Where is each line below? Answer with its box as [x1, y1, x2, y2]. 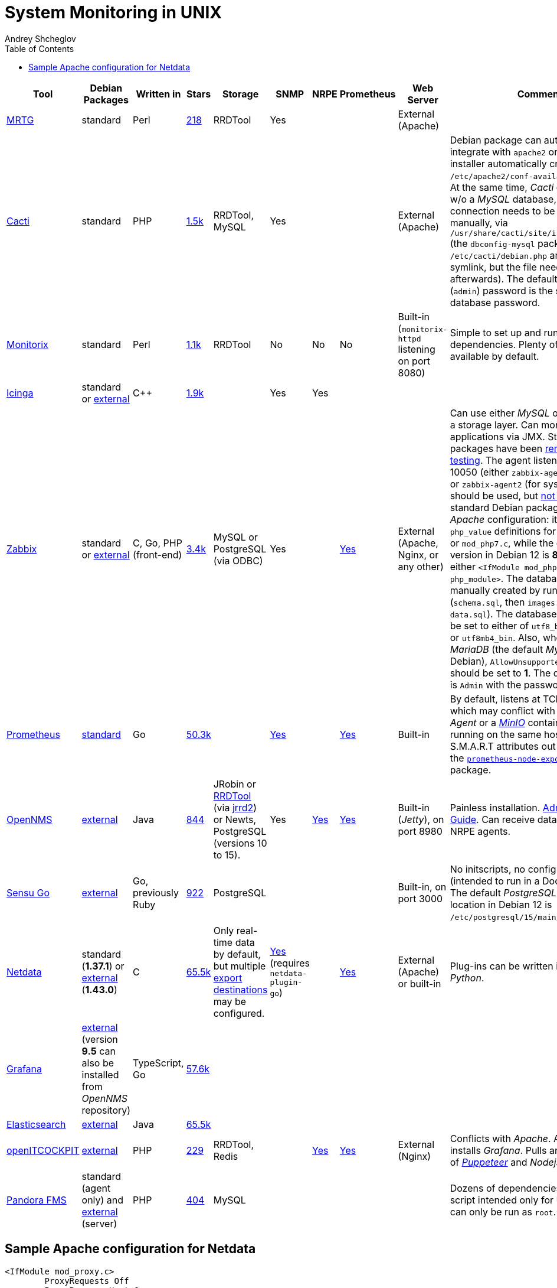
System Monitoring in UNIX [5, 2, 222, 22]
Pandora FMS [6, 1193, 67, 1206]
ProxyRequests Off [44, 1276, 129, 1286]
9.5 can [81, 1045, 116, 1057]
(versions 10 [213, 837, 267, 849]
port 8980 [398, 825, 443, 837]
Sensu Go [6, 886, 50, 899]
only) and [81, 1193, 124, 1206]
